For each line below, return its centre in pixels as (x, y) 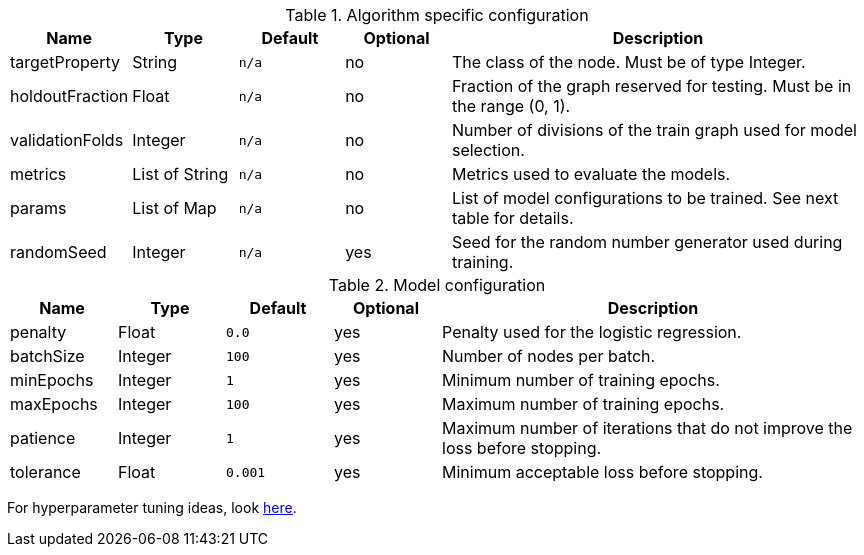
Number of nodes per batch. (549, 356)
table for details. (512, 218)
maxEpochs (54, 404)
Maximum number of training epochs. (583, 404)
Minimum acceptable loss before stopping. (602, 472)
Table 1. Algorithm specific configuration (437, 15)
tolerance (45, 472)
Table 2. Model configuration (437, 285)
